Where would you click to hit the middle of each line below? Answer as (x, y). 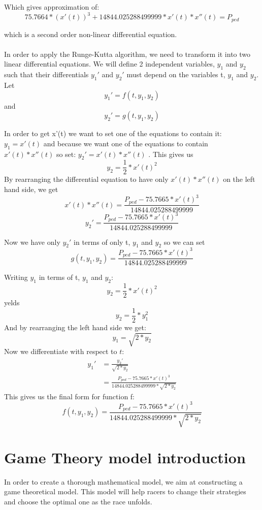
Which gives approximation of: (52, 7)
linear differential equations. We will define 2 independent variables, (109, 64)
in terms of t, (59, 277)
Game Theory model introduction (125, 457)
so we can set (184, 242)
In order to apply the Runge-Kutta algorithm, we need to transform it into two (127, 54)
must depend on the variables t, (176, 74)
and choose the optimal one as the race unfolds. (78, 501)
